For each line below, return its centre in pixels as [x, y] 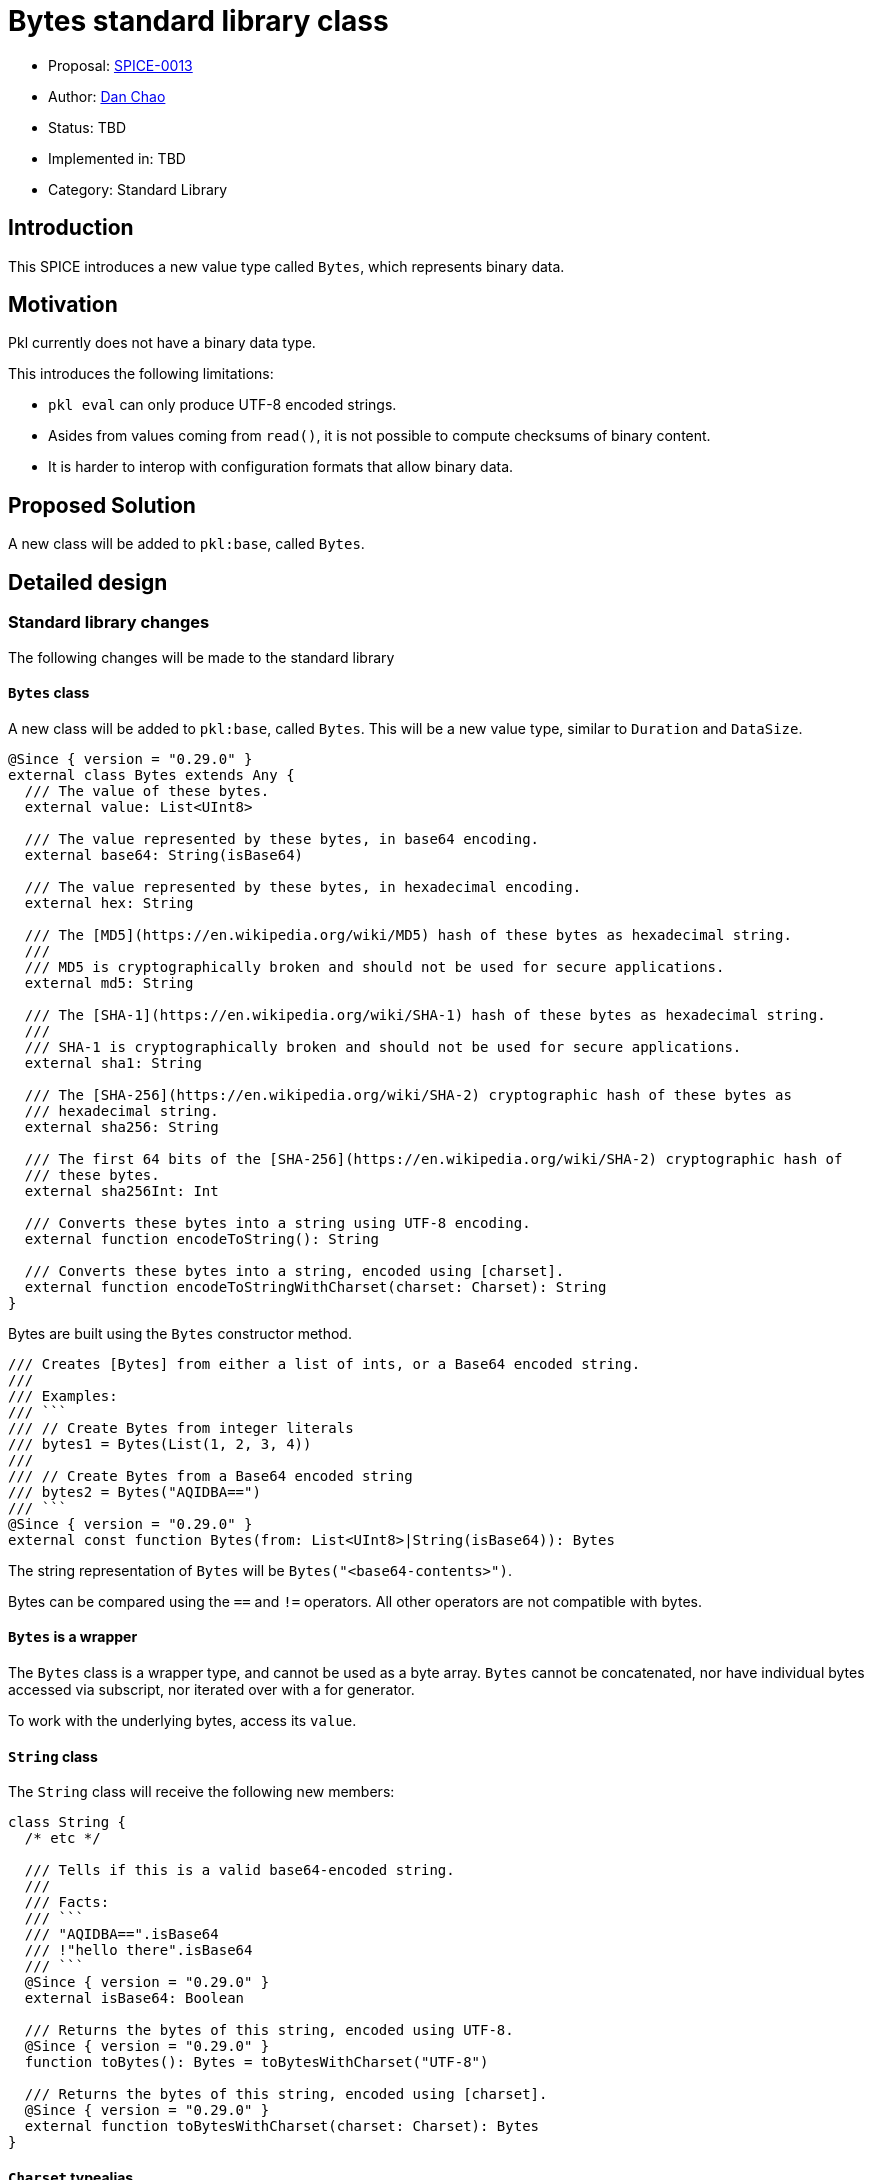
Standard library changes [109, 622]
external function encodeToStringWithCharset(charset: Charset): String [315, 1286]
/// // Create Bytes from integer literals [181, 1427]
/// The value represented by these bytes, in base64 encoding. [282, 838]
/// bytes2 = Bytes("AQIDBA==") [134, 1491]
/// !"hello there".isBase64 [138, 1950]
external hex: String [109, 902]
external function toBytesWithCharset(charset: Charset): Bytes [282, 2126]
